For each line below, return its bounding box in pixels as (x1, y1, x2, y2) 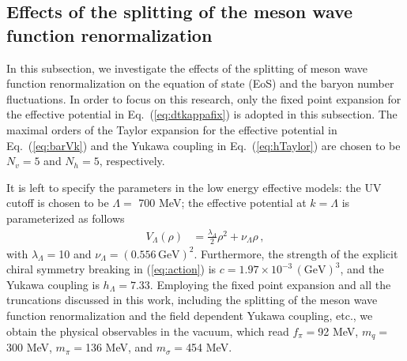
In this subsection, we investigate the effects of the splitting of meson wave (6, 59, 368, 76)
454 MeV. (186, 339, 232, 355)
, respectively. (99, 152, 165, 169)
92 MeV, (318, 322, 359, 339)
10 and (58, 245, 92, 261)
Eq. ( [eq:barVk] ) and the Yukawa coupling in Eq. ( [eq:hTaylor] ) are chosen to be (6, 137, 401, 153)
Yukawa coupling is (6, 276, 100, 292)
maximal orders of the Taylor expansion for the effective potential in (6, 121, 337, 137)
